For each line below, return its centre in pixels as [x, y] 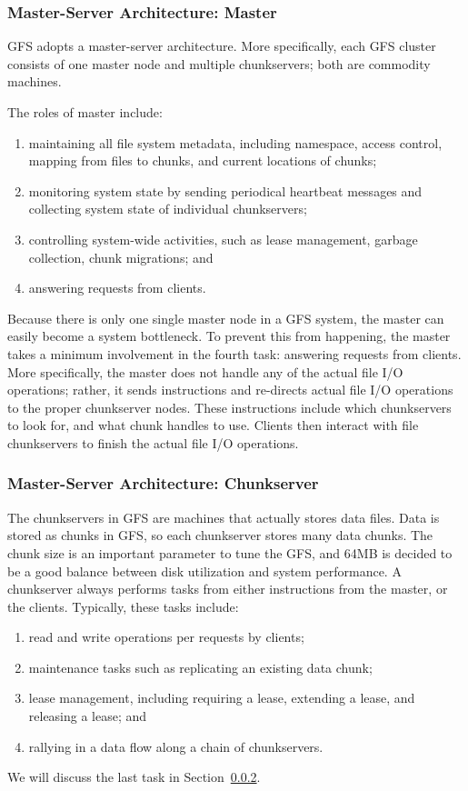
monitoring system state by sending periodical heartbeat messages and [225, 190]
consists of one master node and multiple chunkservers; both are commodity [219, 63]
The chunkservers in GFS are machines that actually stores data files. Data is [224, 517]
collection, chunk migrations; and [121, 257]
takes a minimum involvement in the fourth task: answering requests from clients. [234, 353]
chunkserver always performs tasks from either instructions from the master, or [228, 589]
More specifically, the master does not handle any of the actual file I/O [205, 371]
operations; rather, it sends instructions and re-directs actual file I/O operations [230, 390]
